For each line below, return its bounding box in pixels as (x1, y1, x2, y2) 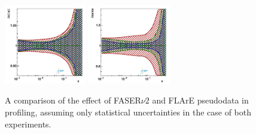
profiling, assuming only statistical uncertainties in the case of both (5, 105, 252, 118)
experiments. (5, 117, 51, 130)
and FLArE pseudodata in (152, 94, 249, 106)
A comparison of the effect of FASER (5, 94, 141, 106)
